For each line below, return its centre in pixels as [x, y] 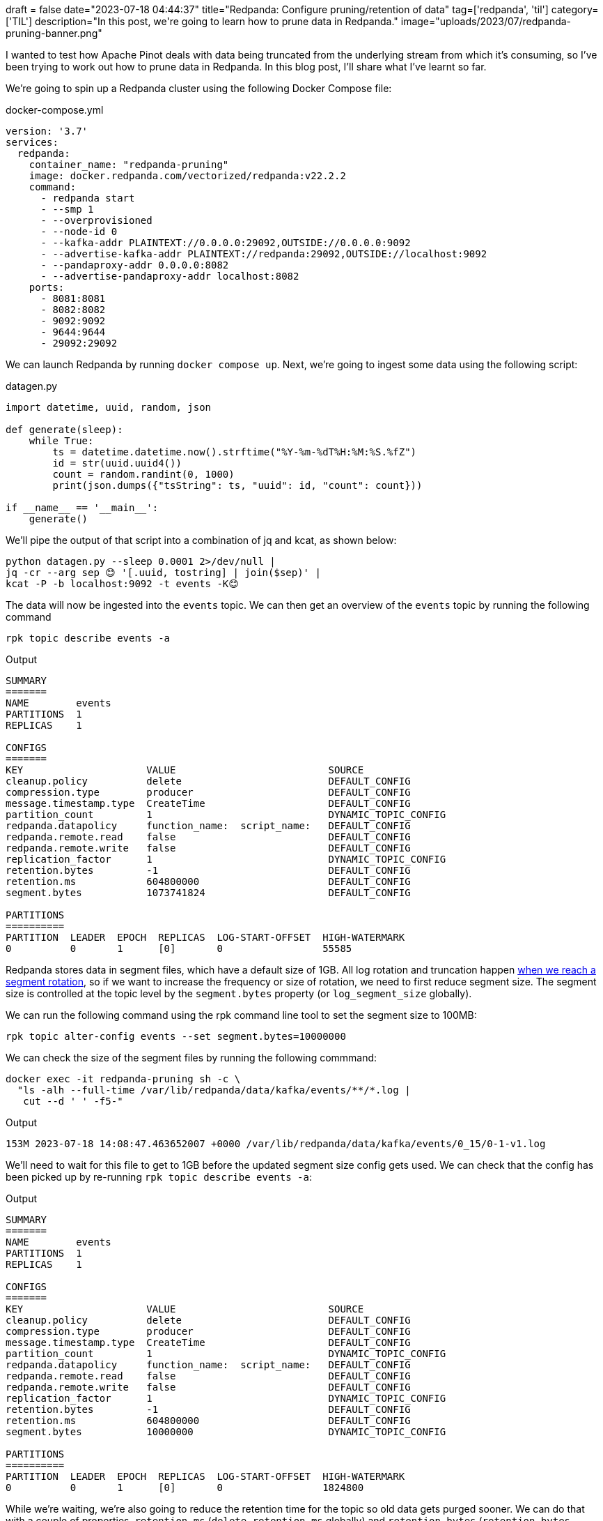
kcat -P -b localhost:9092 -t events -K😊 [122, 584]
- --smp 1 [67, 209]
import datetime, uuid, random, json [109, 407]
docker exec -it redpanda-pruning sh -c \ [123, 1079]
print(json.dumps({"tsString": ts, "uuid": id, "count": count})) [237, 485]
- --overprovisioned [96, 220]
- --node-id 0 [79, 232]
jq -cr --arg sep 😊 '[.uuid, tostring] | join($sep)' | [163, 573]
